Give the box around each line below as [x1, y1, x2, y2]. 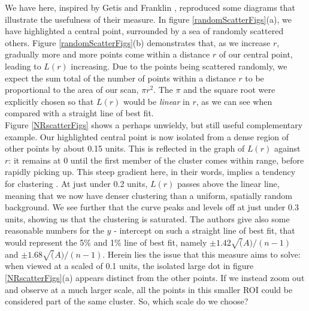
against [274, 142, 301, 155]
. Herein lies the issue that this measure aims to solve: [102, 247, 301, 260]
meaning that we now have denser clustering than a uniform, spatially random [5, 189, 292, 201]
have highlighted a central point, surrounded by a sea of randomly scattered [5, 25, 284, 37]
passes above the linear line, [177, 177, 280, 189]
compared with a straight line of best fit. [5, 107, 154, 119]
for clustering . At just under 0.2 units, [5, 177, 148, 189]
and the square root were [183, 83, 275, 96]
